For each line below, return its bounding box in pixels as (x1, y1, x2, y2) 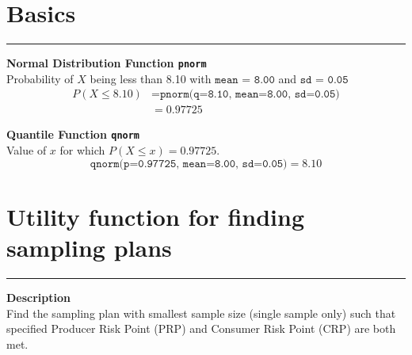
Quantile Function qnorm (6, 126, 140, 143)
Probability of (6, 70, 74, 86)
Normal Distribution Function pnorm (6, 55, 207, 71)
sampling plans (6, 231, 172, 264)
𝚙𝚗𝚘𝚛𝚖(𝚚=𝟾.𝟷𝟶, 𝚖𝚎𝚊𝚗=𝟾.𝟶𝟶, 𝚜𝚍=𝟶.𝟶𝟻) (160, 89, 340, 101)
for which (59, 142, 105, 158)
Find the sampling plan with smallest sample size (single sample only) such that (6, 304, 396, 321)
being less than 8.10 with (90, 70, 212, 86)
